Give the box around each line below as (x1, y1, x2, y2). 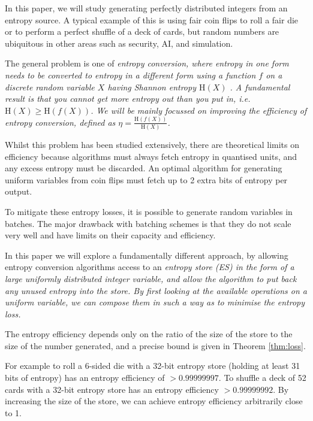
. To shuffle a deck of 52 (218, 371, 306, 384)
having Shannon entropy (107, 80, 196, 93)
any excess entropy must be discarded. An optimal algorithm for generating (5, 162, 282, 174)
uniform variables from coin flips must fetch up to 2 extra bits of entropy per (5, 173, 288, 186)
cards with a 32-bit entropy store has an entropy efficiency (5, 383, 219, 395)
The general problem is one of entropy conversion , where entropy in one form (5, 57, 289, 69)
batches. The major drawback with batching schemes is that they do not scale (5, 217, 291, 229)
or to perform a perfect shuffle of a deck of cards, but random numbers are (5, 25, 279, 38)
